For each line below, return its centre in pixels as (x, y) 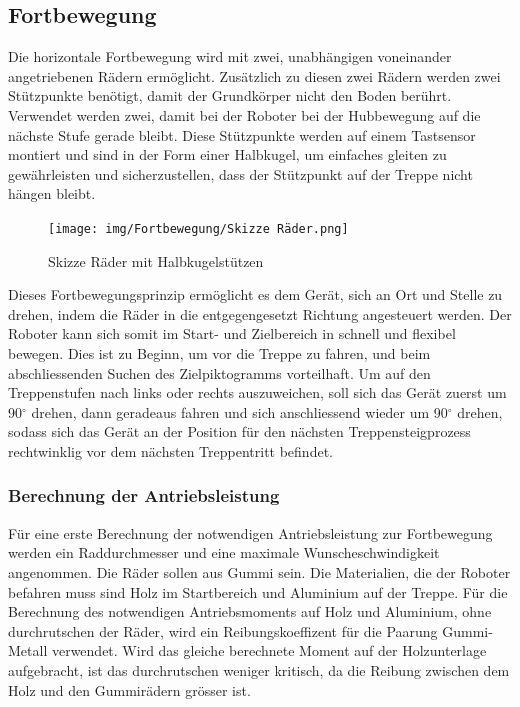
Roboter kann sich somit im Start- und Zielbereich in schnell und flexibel (232, 333)
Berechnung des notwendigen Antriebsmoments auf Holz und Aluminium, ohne (250, 611)
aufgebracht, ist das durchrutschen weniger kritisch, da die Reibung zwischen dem (259, 669)
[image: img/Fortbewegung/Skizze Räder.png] (198, 228)
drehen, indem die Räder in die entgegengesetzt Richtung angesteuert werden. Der (260, 313)
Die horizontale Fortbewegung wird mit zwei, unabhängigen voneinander (230, 56)
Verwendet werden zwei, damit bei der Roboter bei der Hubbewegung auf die (244, 114)
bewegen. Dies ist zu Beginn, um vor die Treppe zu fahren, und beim (219, 352)
